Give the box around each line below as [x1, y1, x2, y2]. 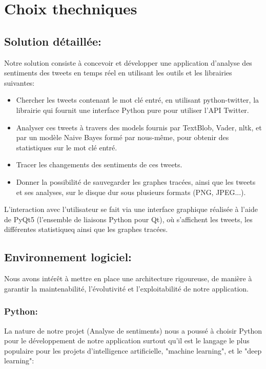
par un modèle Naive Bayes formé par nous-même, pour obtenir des [16, 132, 229, 143]
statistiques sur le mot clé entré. [16, 142, 117, 152]
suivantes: [4, 77, 35, 88]
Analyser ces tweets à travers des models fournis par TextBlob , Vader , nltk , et [16, 122, 262, 132]
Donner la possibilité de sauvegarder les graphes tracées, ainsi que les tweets [16, 176, 256, 187]
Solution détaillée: [4, 33, 101, 49]
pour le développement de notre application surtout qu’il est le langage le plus [4, 335, 250, 346]
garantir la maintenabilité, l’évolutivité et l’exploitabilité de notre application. [4, 283, 249, 294]
